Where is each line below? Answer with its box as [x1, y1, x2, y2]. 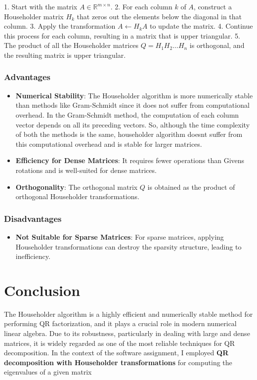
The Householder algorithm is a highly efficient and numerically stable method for [4, 308, 253, 319]
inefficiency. [15, 251, 50, 261]
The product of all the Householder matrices [4, 40, 139, 50]
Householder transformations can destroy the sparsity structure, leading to [15, 241, 242, 252]
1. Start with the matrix [4, 1, 78, 11]
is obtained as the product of [147, 181, 235, 192]
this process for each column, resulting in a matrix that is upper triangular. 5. [4, 30, 240, 41]
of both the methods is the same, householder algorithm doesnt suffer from [15, 129, 243, 139]
